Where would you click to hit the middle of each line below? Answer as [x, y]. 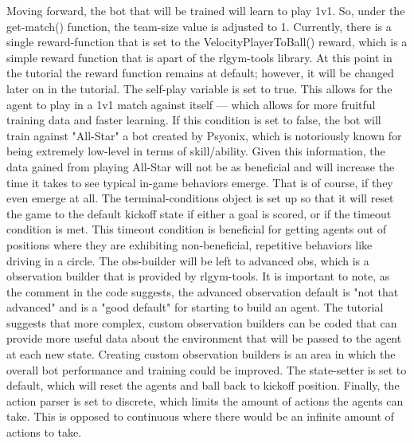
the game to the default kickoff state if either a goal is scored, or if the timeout [199, 213]
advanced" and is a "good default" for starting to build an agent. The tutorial [195, 307]
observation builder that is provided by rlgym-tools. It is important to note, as [198, 276]
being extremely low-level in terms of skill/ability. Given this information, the [196, 151]
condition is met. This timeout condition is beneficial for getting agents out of [197, 229]
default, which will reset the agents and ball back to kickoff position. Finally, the [203, 385]
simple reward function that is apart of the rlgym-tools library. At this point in [199, 57]
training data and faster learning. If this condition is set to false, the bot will [194, 120]
